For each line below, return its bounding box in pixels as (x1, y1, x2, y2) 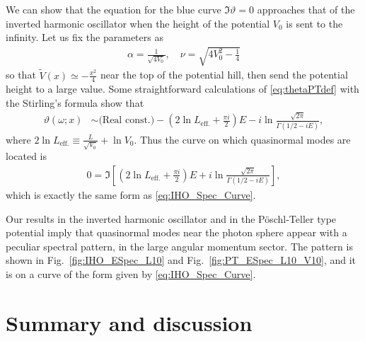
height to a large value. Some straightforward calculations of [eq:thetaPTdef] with (6, 81, 359, 96)
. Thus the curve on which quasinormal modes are (134, 132, 351, 146)
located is (6, 149, 47, 163)
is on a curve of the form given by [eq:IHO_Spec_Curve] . (6, 266, 256, 281)
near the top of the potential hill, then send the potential (100, 67, 348, 82)
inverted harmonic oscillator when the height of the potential (6, 16, 270, 30)
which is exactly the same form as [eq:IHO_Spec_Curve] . (6, 187, 256, 202)
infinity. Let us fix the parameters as (6, 30, 163, 45)
